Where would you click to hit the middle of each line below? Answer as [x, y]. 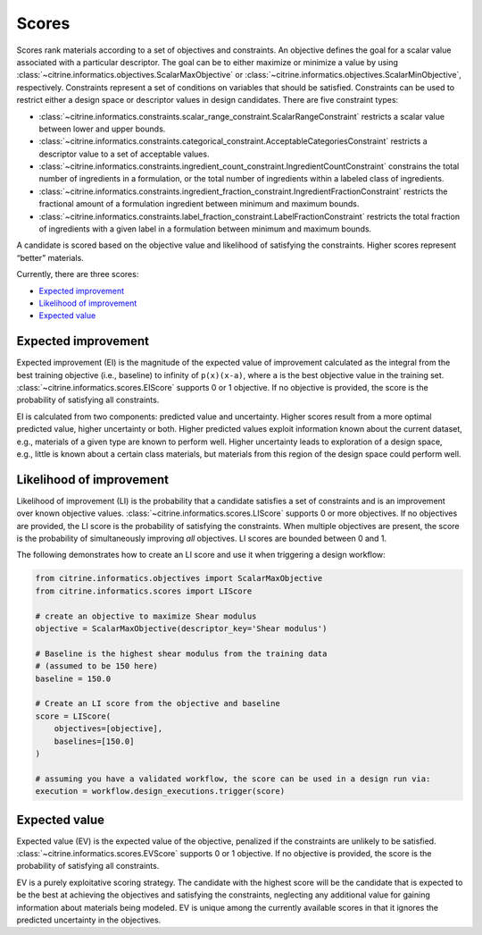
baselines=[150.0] [94, 741]
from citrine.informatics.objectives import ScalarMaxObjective [179, 578]
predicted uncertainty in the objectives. [89, 920]
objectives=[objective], [108, 729]
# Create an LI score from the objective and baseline [158, 703]
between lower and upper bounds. [102, 129]
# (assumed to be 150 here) [96, 666]
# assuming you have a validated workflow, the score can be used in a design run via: [233, 779]
